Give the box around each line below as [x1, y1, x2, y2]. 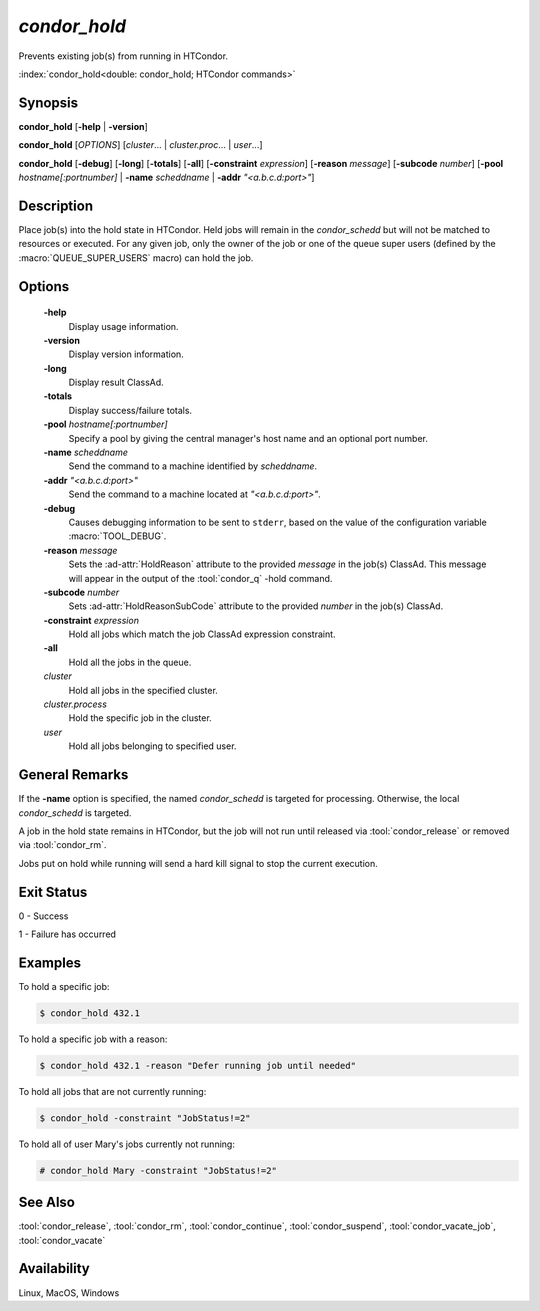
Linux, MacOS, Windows [18, 1286, 120, 1299]
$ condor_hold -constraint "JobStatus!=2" [39, 1112, 251, 1124]
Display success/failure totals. [68, 404, 193, 416]
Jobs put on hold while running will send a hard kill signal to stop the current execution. [18, 857, 379, 869]
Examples [18, 954, 82, 971]
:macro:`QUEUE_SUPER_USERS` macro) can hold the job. [18, 251, 254, 264]
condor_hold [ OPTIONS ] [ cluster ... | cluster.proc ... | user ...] [18, 139, 264, 151]
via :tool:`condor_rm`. [18, 839, 107, 851]
